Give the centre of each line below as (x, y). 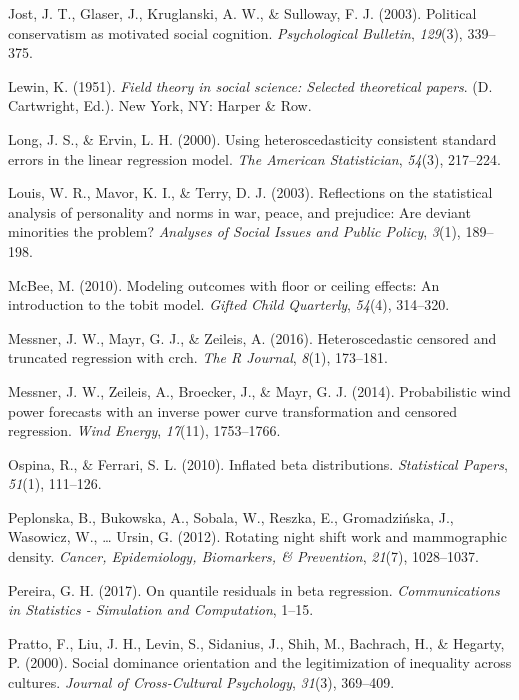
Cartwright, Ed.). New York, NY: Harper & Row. (160, 105)
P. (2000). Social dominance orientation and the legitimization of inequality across (260, 662)
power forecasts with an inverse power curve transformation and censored (233, 410)
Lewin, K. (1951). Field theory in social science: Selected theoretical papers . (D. (250, 85)
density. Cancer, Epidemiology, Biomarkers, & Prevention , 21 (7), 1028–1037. (243, 556)
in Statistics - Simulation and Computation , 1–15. (161, 609)
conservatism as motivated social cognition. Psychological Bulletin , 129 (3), (235, 32)
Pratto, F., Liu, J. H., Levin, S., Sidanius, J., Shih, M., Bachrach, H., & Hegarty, (256, 642)
